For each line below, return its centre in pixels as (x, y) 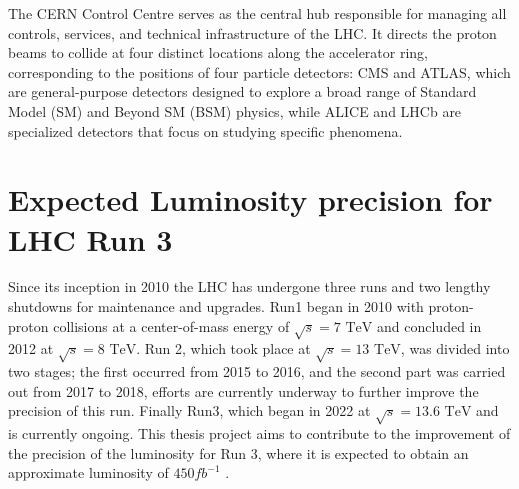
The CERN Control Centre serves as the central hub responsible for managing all (257, 13)
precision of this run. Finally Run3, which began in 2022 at (189, 410)
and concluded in (429, 325)
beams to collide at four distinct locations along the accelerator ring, (218, 52)
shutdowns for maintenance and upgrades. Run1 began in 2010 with (216, 306)
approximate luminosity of (88, 472)
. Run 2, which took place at (223, 348)
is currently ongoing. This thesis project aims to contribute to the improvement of (259, 433)
